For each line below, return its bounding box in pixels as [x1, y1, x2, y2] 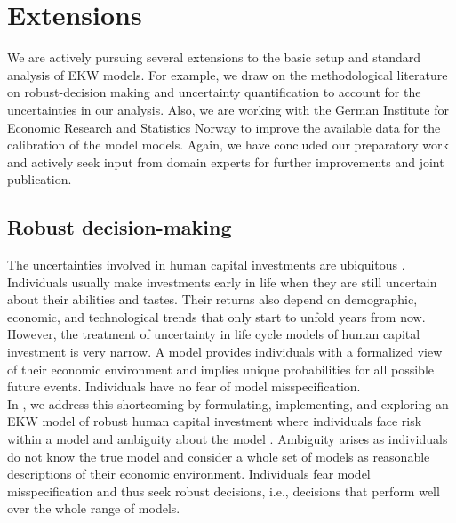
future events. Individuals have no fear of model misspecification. [7, 377, 361, 396]
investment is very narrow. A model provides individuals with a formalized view [7, 342, 443, 361]
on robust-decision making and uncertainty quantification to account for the [7, 83, 421, 101]
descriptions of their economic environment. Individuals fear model [7, 464, 371, 483]
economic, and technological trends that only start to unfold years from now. [7, 307, 426, 326]
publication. [7, 170, 72, 189]
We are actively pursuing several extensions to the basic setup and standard [7, 48, 421, 67]
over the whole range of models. [7, 499, 180, 518]
